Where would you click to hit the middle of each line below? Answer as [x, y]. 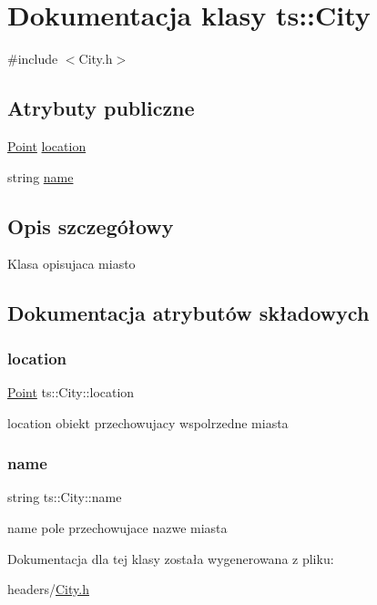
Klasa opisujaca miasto [71, 264]
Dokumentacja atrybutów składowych [188, 313]
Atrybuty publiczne [101, 108]
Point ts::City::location [71, 391]
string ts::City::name [65, 497]
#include [33, 59]
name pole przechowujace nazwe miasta [117, 527]
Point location [47, 145]
